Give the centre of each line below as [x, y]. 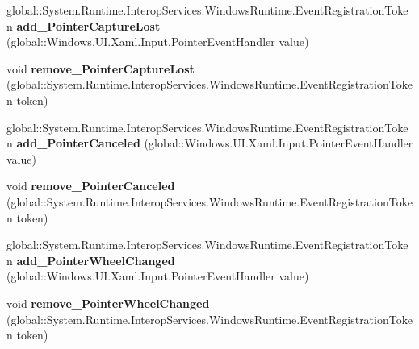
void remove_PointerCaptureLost [101, 68]
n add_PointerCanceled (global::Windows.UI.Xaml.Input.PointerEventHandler [210, 143]
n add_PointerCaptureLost [84, 25]
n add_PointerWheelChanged [91, 260]
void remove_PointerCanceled [91, 186]
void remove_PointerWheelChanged [108, 303]
